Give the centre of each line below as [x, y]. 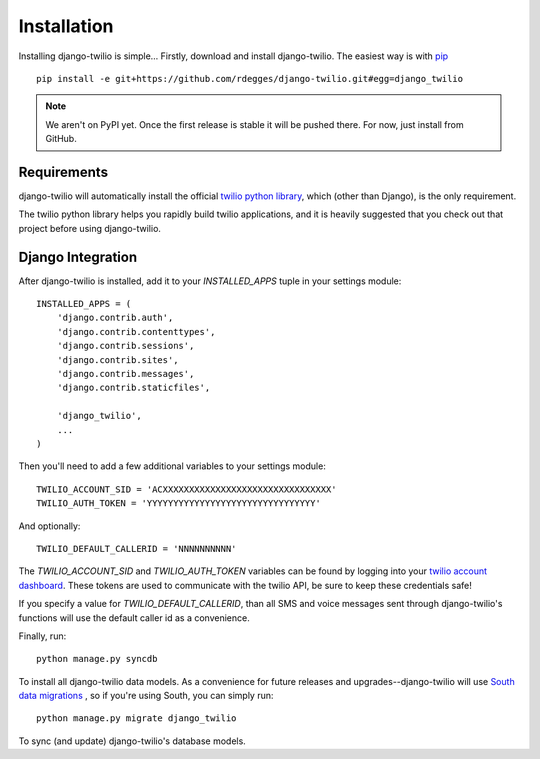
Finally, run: [42, 636]
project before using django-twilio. [90, 228]
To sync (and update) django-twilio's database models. [132, 741]
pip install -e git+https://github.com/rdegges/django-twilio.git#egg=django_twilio [250, 78]
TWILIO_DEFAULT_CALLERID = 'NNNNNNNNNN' [136, 548]
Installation [66, 26]
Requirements [63, 171]
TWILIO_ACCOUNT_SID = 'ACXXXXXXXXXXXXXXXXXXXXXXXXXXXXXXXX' [186, 489]
